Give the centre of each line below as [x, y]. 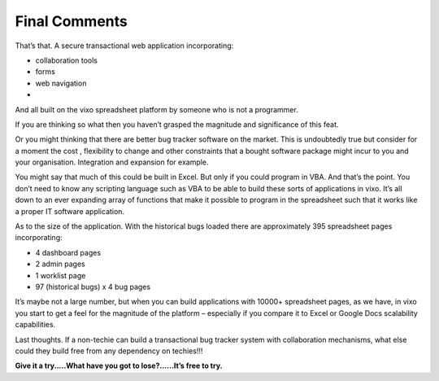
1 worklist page [61, 275]
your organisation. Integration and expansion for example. [112, 162]
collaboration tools [66, 60]
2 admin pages [60, 264]
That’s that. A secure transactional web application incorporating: [124, 46]
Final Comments [71, 21]
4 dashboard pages [68, 252]
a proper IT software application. [70, 211]
